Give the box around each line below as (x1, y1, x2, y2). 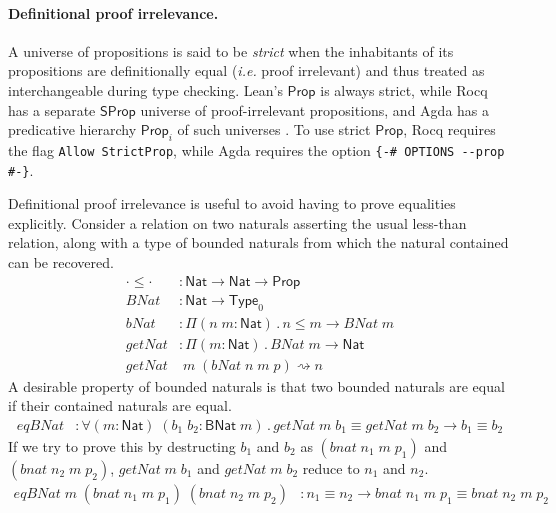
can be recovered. (8, 252, 114, 273)
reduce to (302, 457, 360, 478)
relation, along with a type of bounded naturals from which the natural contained (8, 232, 509, 253)
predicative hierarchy (8, 119, 137, 140)
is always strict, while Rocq (320, 79, 488, 100)
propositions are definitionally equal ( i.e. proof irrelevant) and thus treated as (8, 60, 485, 81)
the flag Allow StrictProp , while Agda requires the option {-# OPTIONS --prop (8, 139, 505, 160)
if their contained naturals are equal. (8, 395, 232, 416)
